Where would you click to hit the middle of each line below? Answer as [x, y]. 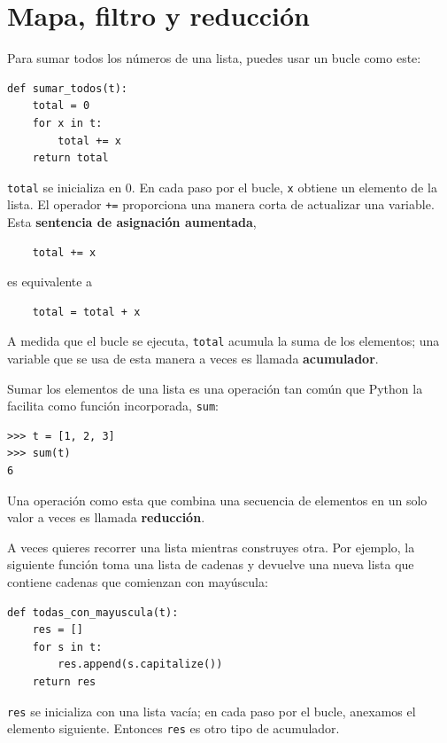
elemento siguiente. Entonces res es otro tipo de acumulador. [173, 728]
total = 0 [61, 106]
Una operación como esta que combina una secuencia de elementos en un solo [217, 500]
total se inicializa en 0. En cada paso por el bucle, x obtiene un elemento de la [222, 187]
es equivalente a [50, 282]
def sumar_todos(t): [68, 88]
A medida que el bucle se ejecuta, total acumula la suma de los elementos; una [223, 341]
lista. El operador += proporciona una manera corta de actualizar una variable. [221, 204]
